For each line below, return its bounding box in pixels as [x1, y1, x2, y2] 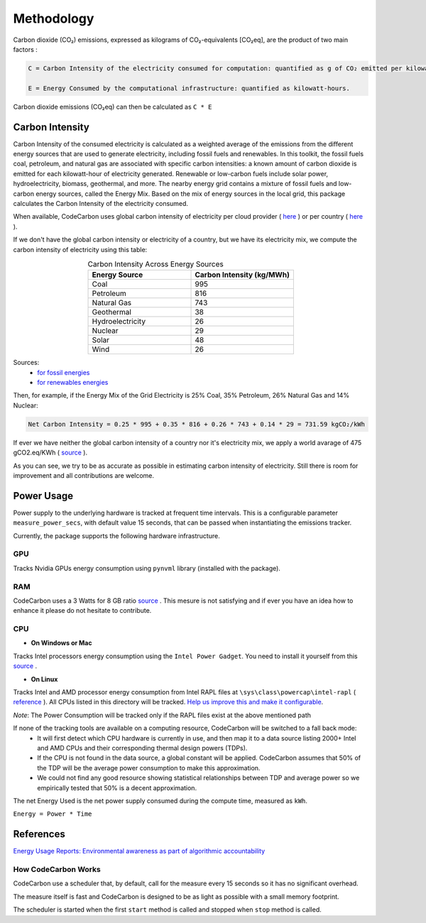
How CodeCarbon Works [13, 865, 101, 874]
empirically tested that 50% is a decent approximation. [37, 783, 197, 792]
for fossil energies [37, 368, 90, 376]
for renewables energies [37, 378, 109, 387]
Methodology [13, 11, 94, 26]
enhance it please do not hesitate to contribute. [13, 606, 152, 615]
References [13, 828, 65, 841]
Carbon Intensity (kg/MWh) [195, 270, 290, 280]
